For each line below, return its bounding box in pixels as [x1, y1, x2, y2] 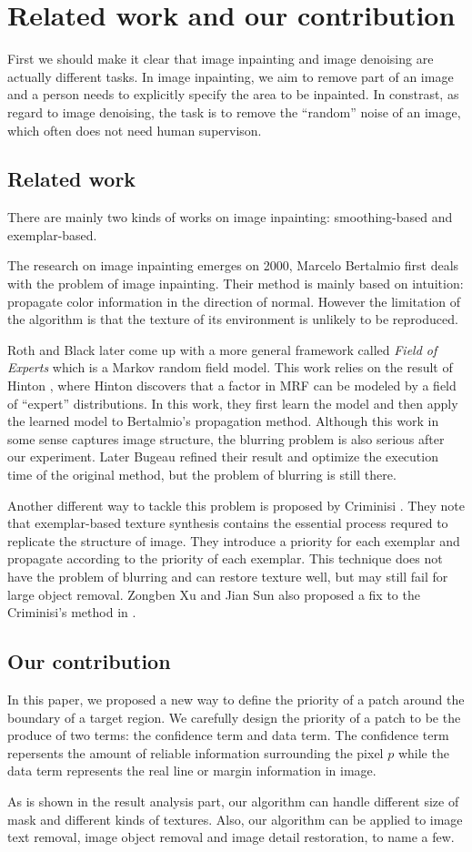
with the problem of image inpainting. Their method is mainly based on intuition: [7, 274, 464, 293]
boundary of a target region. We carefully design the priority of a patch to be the [7, 707, 461, 726]
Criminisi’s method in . [7, 603, 136, 622]
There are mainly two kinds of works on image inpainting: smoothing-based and [7, 208, 453, 227]
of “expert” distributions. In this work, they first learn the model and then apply [7, 393, 458, 412]
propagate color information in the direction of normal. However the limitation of [7, 291, 461, 310]
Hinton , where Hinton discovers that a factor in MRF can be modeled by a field [7, 376, 457, 395]
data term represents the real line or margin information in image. [7, 761, 377, 780]
